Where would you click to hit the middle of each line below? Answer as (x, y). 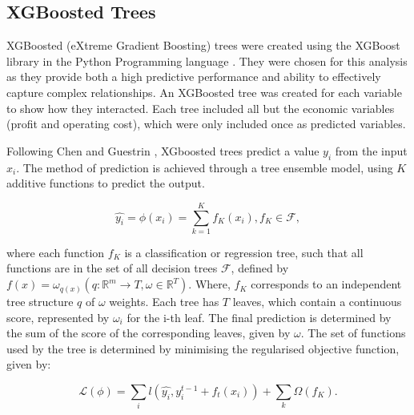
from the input (371, 150)
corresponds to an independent (326, 284)
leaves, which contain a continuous (317, 302)
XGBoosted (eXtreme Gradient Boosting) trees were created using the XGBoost (203, 45)
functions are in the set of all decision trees (112, 268)
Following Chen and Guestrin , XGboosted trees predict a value (163, 150)
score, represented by (58, 317)
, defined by (260, 268)
